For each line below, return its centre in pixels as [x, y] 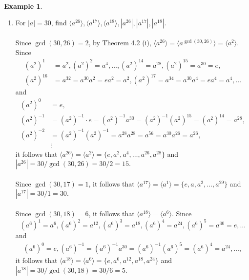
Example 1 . [23, 6]
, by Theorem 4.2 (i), [120, 43]
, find [59, 22]
